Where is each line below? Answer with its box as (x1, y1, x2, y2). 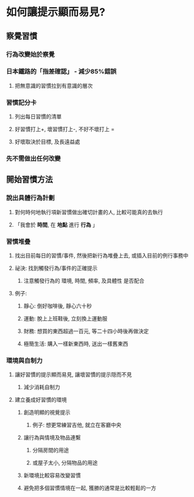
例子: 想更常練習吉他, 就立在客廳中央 (32, 422, 122, 429)
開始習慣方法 (6, 174, 53, 184)
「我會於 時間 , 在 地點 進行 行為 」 (14, 221, 98, 228)
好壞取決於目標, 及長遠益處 (14, 138, 80, 145)
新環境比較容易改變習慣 (23, 472, 81, 479)
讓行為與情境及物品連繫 (23, 434, 81, 441)
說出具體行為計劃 (6, 194, 55, 202)
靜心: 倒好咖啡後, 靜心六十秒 (23, 302, 92, 309)
